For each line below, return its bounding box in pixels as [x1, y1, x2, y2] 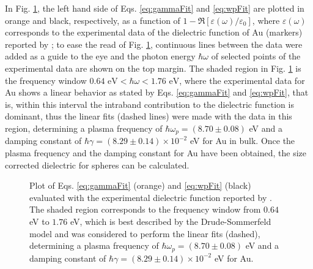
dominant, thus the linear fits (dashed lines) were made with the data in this [5, 110, 292, 123]
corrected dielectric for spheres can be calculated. [5, 158, 190, 171]
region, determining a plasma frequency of [5, 121, 163, 134]
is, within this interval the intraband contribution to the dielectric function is [5, 97, 294, 110]
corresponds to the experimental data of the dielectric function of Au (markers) [5, 26, 303, 39]
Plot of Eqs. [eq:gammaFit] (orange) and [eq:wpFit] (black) [29, 179, 251, 192]
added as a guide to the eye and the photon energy [5, 50, 196, 63]
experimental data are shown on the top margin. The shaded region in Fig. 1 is [5, 61, 301, 74]
